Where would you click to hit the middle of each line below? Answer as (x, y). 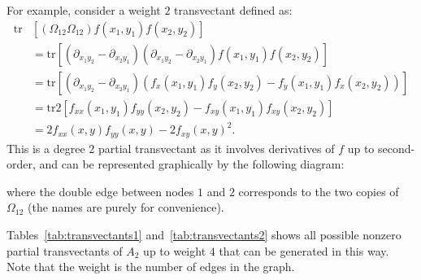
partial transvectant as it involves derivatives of (216, 148)
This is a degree (46, 148)
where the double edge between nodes (100, 191)
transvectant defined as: (233, 10)
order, (21, 164)
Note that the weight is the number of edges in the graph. (151, 267)
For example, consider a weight (84, 10)
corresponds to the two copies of (319, 191)
